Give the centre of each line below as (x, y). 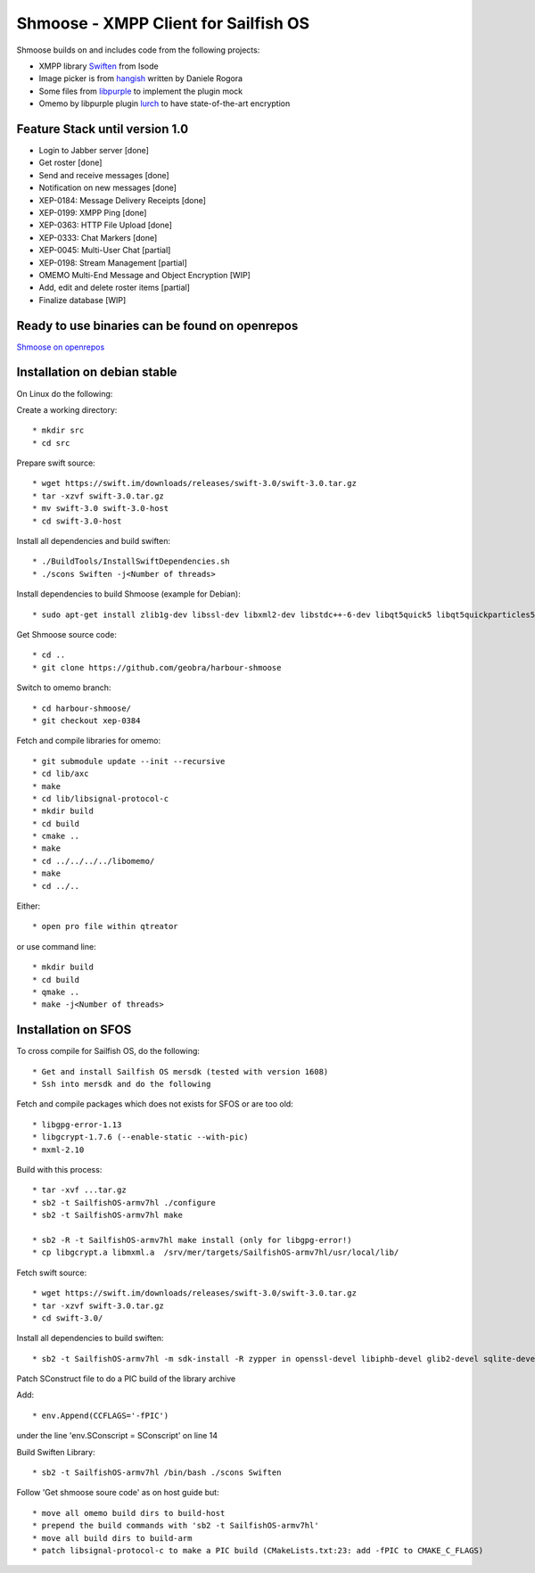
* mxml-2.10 (58, 1149)
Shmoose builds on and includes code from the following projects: (138, 50)
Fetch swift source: (52, 1272)
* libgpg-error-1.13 (77, 1124)
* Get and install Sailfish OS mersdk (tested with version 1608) (181, 1071)
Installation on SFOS (74, 1030)
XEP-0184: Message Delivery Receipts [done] (123, 200)
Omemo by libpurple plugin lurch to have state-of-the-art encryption (165, 103)
